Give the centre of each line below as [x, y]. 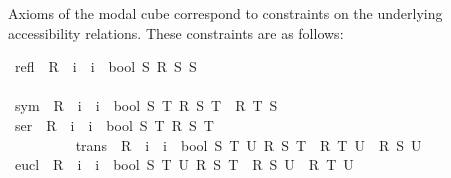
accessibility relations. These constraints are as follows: [176, 32]
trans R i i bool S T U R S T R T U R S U [248, 144]
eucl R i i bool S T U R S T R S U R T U [184, 164]
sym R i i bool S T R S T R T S [146, 105]
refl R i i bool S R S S [105, 66]
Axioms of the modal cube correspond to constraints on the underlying [225, 13]
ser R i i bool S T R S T [114, 124]
